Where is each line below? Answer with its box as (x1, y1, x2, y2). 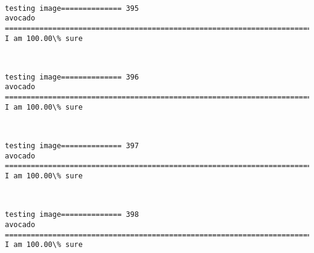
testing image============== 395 (5, 4, 139, 13)
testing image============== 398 (5, 210, 139, 219)
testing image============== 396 (5, 72, 139, 81)
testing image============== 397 (5, 142, 139, 151)
